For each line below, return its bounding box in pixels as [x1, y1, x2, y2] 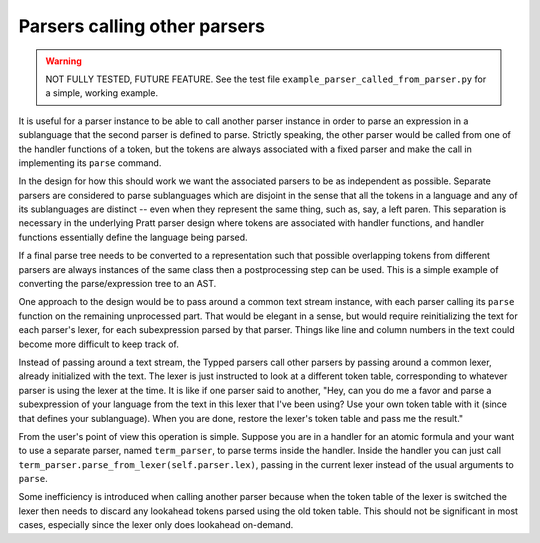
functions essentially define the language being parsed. [18, 231, 249, 243]
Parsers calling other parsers [18, 15, 265, 37]
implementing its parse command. [18, 156, 162, 169]
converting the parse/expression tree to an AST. [18, 278, 217, 290]
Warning [45, 55, 82, 67]
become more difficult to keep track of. [18, 338, 179, 350]
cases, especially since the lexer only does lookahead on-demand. [18, 519, 294, 531]
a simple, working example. [45, 87, 159, 99]
